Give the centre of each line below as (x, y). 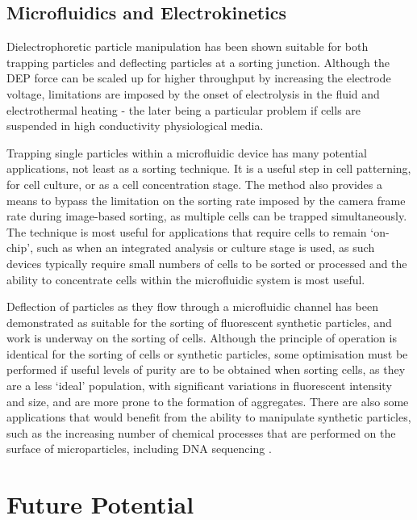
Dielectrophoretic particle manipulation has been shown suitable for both (188, 46)
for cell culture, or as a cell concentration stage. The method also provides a (194, 184)
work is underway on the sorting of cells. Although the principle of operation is (202, 338)
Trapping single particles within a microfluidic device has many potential (187, 152)
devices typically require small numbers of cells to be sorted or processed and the (207, 263)
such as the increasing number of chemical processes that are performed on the (201, 432)
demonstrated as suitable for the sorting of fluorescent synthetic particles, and (199, 322)
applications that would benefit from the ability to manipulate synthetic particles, (209, 417)
